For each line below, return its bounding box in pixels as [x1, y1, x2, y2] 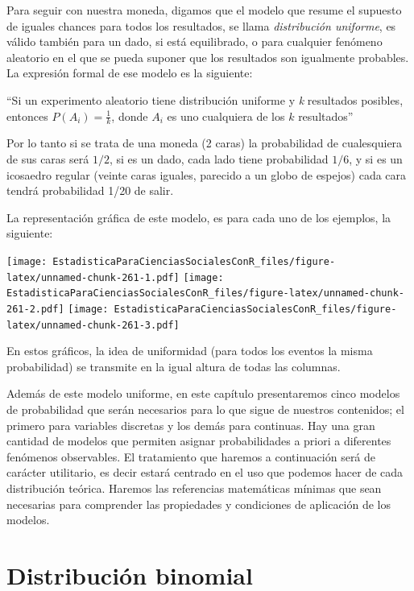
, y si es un [349, 150, 403, 167]
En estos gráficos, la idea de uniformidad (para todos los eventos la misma [6, 342, 373, 359]
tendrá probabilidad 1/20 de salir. [6, 182, 174, 199]
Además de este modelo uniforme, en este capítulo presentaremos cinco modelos [6, 385, 400, 402]
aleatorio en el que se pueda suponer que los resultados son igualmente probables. [6, 48, 409, 65]
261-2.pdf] [6, 303, 64, 315]
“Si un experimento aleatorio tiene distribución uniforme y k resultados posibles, [6, 91, 404, 108]
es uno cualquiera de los [167, 107, 285, 124]
